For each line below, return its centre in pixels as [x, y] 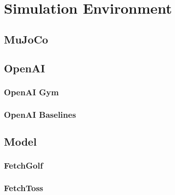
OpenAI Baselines [40, 114]
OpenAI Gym [32, 92]
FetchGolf [23, 165]
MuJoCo [26, 39]
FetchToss [24, 188]
